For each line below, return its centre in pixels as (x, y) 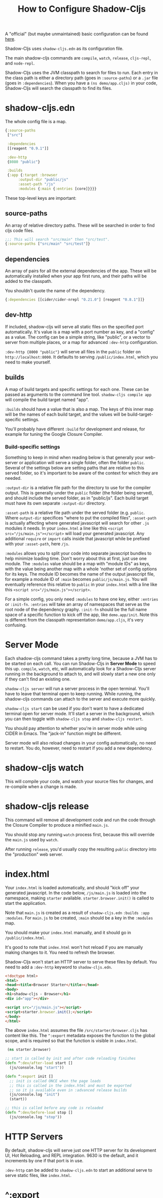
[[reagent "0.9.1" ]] (28, 148)
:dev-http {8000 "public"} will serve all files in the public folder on (73, 352)
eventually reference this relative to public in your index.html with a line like (81, 584)
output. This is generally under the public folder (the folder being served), (79, 492)
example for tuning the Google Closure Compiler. (54, 434)
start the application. (26, 903)
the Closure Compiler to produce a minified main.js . (57, 825)
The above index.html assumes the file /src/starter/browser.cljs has (76, 1030)
